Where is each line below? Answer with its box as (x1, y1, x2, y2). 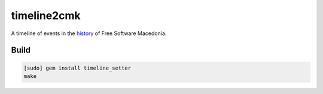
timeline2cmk (11, 9, 81, 22)
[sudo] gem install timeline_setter (23, 64, 132, 71)
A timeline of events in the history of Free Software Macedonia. (11, 30, 167, 37)
